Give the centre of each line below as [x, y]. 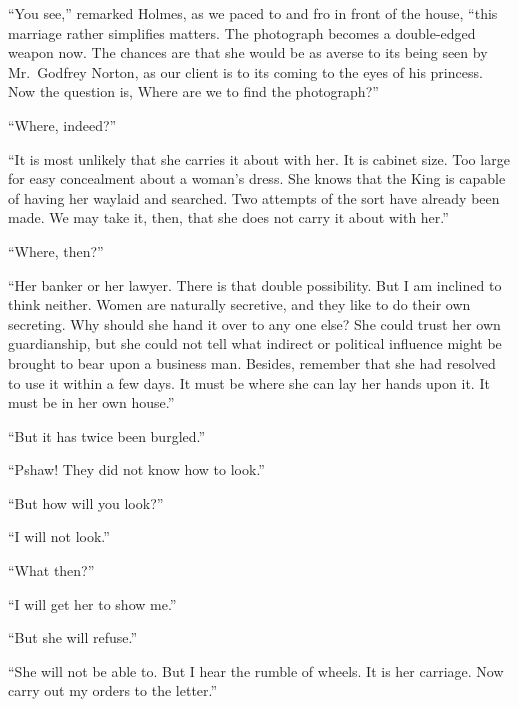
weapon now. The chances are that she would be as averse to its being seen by [248, 52]
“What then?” [51, 570]
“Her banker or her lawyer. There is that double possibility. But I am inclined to [255, 284]
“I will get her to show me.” [92, 603]
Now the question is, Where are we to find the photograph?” [193, 91]
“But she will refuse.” [73, 637]
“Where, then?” [56, 250]
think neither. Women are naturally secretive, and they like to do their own [239, 304]
